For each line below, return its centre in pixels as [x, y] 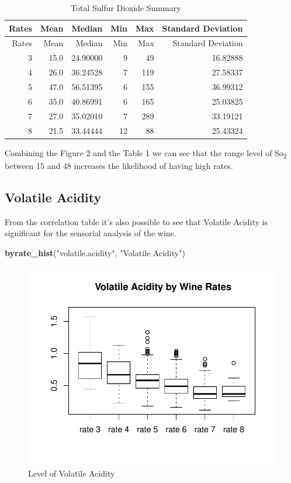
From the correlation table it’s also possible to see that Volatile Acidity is [136, 221]
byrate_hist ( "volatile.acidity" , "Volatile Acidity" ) [95, 252]
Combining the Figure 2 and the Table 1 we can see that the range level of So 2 [146, 153]
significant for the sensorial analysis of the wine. [91, 233]
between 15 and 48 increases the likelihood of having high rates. [119, 165]
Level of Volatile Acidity [72, 473]
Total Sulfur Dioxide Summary [126, 8]
